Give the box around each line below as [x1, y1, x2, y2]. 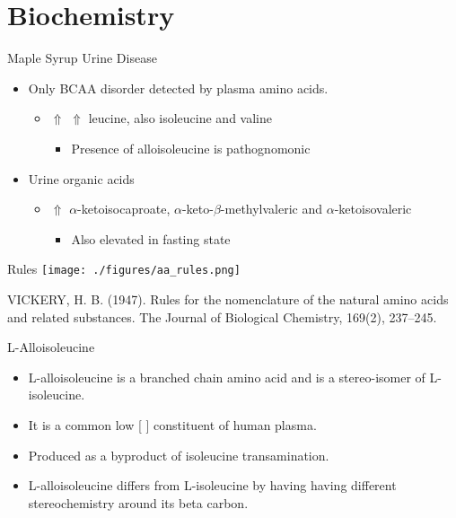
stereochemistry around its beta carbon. [28, 493, 249, 512]
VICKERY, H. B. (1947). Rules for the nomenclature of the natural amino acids [7, 289, 449, 308]
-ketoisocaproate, [77, 199, 171, 218]
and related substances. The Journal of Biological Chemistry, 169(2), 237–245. [7, 307, 437, 326]
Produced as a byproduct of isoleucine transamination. [28, 445, 329, 464]
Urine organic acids [28, 169, 135, 188]
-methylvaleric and [220, 199, 323, 218]
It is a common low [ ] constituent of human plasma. [28, 415, 317, 434]
